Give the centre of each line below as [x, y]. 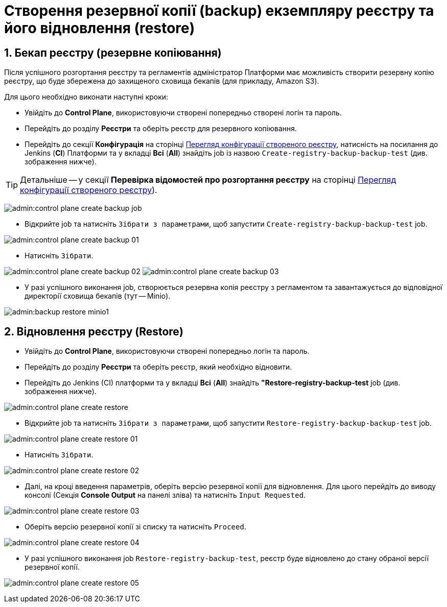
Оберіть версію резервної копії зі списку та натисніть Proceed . [135, 527]
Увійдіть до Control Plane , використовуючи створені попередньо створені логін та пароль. [183, 113]
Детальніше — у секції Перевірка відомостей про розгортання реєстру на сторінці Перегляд [208, 180]
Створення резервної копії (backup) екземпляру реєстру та [219, 11]
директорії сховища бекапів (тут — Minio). [98, 296]
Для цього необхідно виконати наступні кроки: [86, 97]
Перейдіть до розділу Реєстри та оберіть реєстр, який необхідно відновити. [158, 367]
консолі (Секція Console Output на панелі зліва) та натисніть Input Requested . [165, 495]
